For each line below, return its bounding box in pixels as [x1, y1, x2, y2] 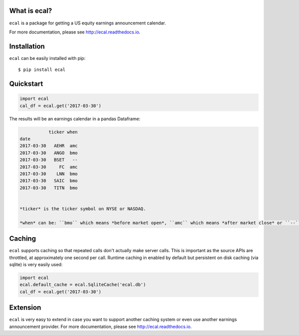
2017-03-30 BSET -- [19, 157, 78, 163]
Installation [9, 42, 45, 50]
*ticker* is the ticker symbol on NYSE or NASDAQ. [19, 206, 147, 212]
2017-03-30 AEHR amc [19, 143, 78, 149]
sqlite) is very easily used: [9, 261, 63, 267]
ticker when [48, 129, 78, 135]
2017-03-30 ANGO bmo [19, 150, 78, 156]
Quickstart [9, 80, 43, 88]
